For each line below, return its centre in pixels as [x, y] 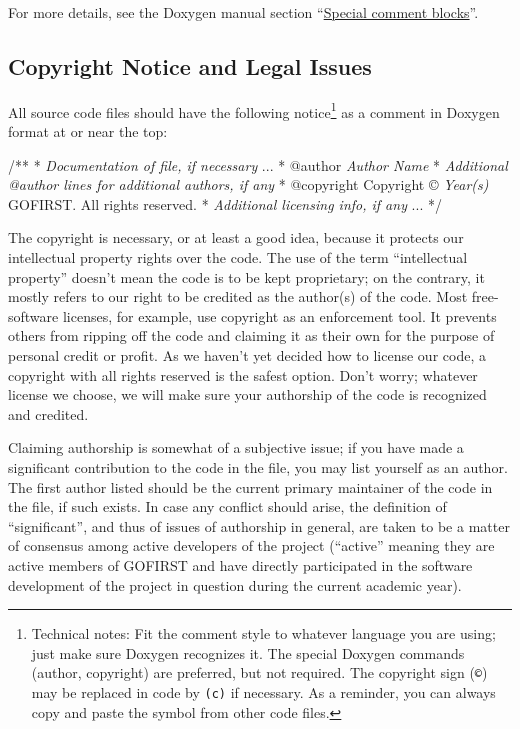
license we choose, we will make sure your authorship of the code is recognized [247, 394]
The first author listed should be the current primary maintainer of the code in [250, 486]
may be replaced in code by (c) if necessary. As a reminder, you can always [263, 691]
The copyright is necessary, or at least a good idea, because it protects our [236, 237]
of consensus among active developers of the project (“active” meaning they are [251, 545]
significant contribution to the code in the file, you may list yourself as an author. [258, 466]
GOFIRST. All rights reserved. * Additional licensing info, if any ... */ [225, 203]
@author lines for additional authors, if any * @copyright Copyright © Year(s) [248, 184]
